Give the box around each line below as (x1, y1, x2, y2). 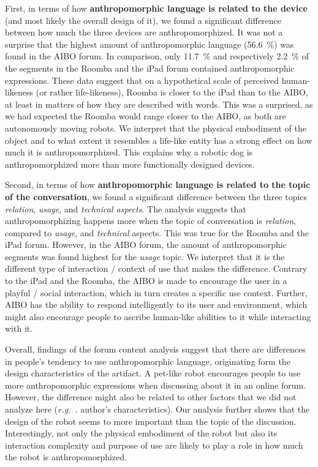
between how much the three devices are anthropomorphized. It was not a (5, 26, 283, 39)
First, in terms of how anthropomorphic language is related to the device (5, 2, 308, 14)
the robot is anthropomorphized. (5, 450, 127, 463)
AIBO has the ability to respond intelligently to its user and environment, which (5, 298, 308, 311)
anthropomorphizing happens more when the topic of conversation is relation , (5, 214, 296, 227)
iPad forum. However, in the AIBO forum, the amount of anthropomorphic (5, 238, 287, 251)
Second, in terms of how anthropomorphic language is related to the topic (5, 178, 311, 191)
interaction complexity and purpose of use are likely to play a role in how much (5, 438, 303, 451)
